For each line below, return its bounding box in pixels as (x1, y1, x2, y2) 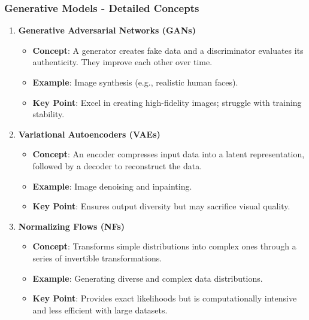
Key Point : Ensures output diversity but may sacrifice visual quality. (32, 200, 290, 212)
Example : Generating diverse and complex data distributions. (32, 272, 263, 284)
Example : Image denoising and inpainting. (32, 179, 192, 192)
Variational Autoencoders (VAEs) (18, 127, 160, 140)
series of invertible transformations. (32, 251, 162, 264)
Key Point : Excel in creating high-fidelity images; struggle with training (32, 96, 302, 108)
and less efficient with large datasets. (32, 303, 168, 316)
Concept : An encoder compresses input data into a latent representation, (32, 148, 305, 160)
